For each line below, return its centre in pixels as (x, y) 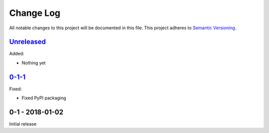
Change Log (35, 13)
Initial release (23, 124)
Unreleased (28, 42)
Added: (17, 54)
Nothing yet (34, 63)
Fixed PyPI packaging (44, 98)
